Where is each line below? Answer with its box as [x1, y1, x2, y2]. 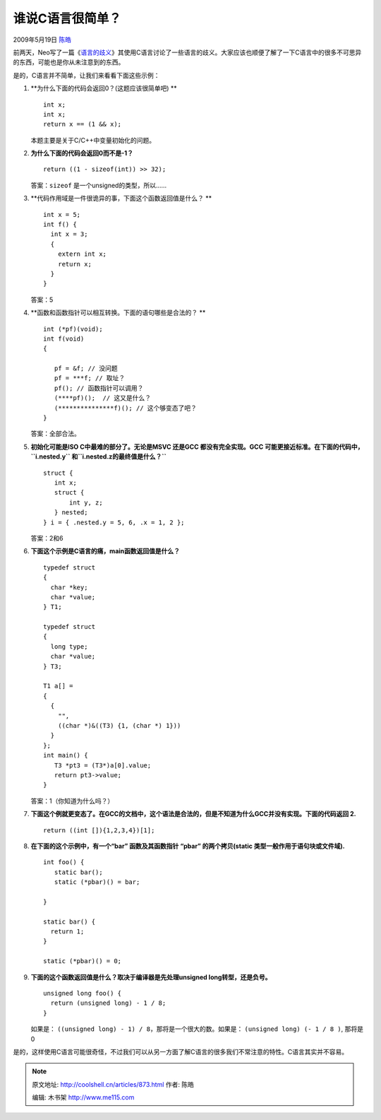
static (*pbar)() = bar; [54, 878, 140, 886]
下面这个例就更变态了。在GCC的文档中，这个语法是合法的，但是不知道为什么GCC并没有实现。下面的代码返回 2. [30, 810, 356, 818]
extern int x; [57, 250, 107, 258]
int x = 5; [43, 211, 81, 218]
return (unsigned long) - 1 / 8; [50, 999, 167, 1007]
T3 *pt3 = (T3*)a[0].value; [54, 761, 152, 770]
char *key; [50, 583, 88, 591]
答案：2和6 [30, 534, 64, 542]
